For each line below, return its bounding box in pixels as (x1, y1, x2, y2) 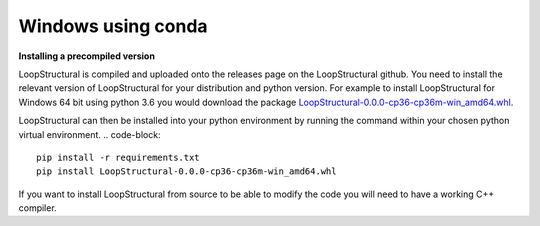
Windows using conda (18, 15, 209, 37)
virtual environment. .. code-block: (18, 128, 161, 140)
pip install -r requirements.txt (36, 151, 200, 163)
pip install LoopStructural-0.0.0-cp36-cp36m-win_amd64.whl (36, 166, 337, 177)
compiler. (18, 202, 57, 214)
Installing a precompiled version (18, 50, 155, 62)
